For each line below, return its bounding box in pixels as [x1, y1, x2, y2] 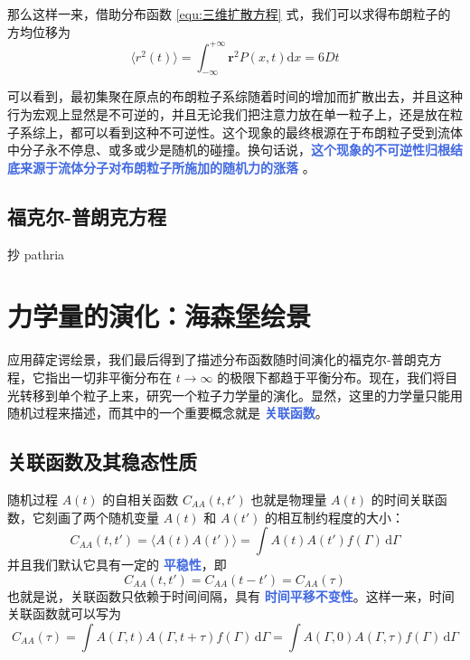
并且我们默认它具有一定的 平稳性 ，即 [7, 555, 227, 574]
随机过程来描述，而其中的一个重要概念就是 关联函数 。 [7, 403, 328, 422]
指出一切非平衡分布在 [44, 367, 172, 386]
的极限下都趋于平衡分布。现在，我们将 [217, 367, 446, 386]
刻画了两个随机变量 [44, 507, 159, 526]
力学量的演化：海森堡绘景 [7, 297, 312, 335]
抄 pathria [7, 244, 65, 263]
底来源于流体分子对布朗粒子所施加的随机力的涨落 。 [7, 157, 315, 176]
